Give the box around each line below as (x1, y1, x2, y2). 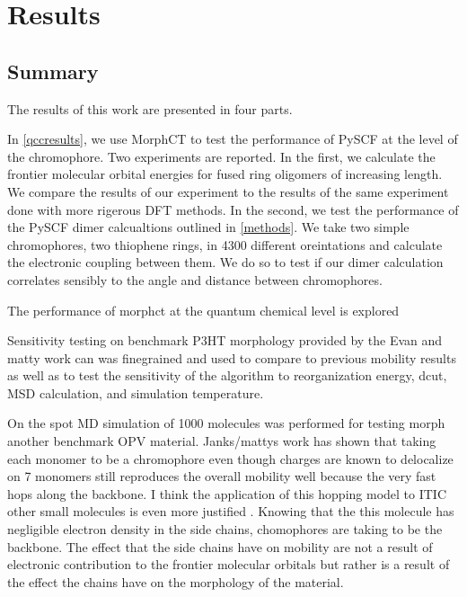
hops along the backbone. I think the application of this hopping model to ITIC (7, 484, 447, 503)
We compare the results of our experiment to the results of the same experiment (7, 182, 449, 200)
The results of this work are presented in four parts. (7, 99, 293, 118)
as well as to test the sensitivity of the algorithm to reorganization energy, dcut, (7, 366, 447, 385)
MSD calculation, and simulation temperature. (7, 383, 264, 402)
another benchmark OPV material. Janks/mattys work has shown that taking (7, 432, 436, 450)
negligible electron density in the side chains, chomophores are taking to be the (7, 520, 443, 539)
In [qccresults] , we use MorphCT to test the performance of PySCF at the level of (7, 129, 458, 148)
